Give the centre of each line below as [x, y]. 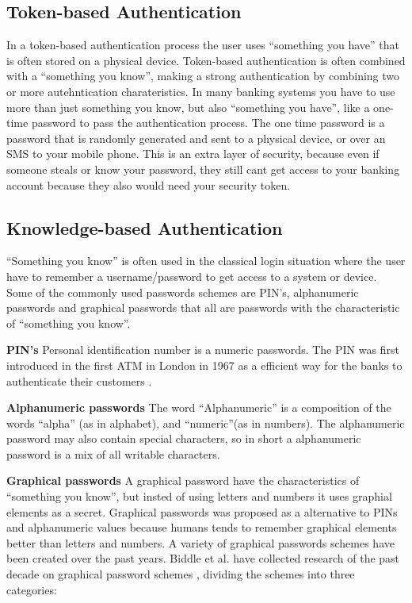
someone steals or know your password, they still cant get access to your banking [203, 169]
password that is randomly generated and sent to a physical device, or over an [196, 138]
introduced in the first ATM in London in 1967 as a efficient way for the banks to [204, 365]
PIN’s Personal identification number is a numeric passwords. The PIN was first [203, 350]
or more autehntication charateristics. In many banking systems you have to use [201, 91]
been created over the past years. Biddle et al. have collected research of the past [203, 558]
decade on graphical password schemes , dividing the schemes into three [181, 574]
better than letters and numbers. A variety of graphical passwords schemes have [200, 542]
